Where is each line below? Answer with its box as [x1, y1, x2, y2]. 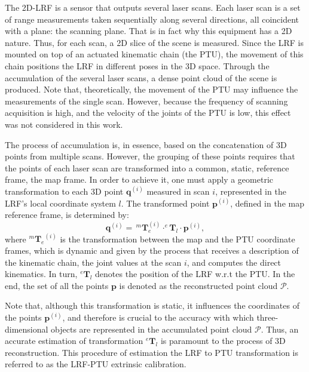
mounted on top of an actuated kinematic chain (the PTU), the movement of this [5, 48, 304, 60]
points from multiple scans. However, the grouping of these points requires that [5, 150, 295, 162]
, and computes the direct [186, 256, 282, 268]
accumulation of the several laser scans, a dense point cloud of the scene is [5, 71, 277, 84]
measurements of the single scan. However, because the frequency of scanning [5, 94, 288, 107]
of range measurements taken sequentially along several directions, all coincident [5, 13, 299, 25]
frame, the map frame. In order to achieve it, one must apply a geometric [5, 173, 274, 186]
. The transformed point [121, 196, 210, 209]
